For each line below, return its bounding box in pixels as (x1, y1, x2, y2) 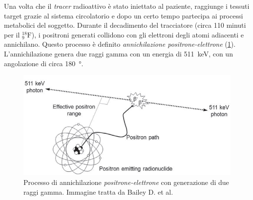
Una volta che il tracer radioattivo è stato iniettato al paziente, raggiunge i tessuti (4, 1, 250, 11)
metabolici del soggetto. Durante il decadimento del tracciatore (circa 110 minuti (4, 20, 246, 30)
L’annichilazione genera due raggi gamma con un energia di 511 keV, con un (4, 48, 233, 58)
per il (4, 29, 20, 39)
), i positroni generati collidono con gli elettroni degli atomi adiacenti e (31, 29, 244, 39)
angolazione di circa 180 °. (4, 58, 84, 68)
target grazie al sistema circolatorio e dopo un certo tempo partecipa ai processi (4, 10, 243, 20)
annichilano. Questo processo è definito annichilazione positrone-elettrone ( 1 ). (4, 39, 236, 49)
